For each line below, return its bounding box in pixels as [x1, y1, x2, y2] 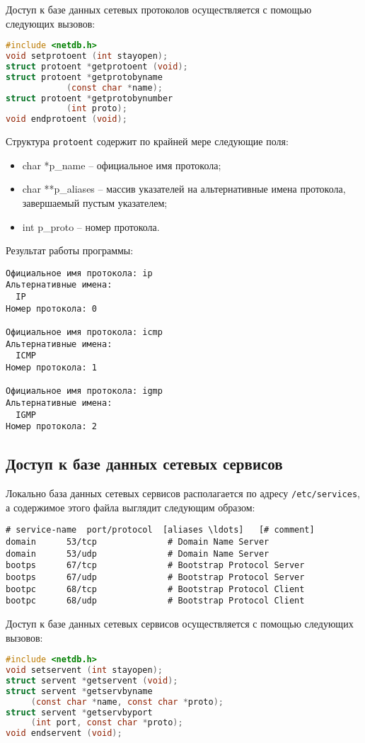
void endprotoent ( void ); [6, 114, 127, 125]
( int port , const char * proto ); [30, 718, 183, 728]
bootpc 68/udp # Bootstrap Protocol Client [6, 596, 305, 606]
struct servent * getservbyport [6, 707, 153, 718]
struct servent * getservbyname [6, 686, 153, 696]
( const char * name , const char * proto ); [30, 696, 224, 707]
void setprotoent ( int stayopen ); [6, 51, 168, 62]
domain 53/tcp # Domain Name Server [6, 537, 270, 548]
